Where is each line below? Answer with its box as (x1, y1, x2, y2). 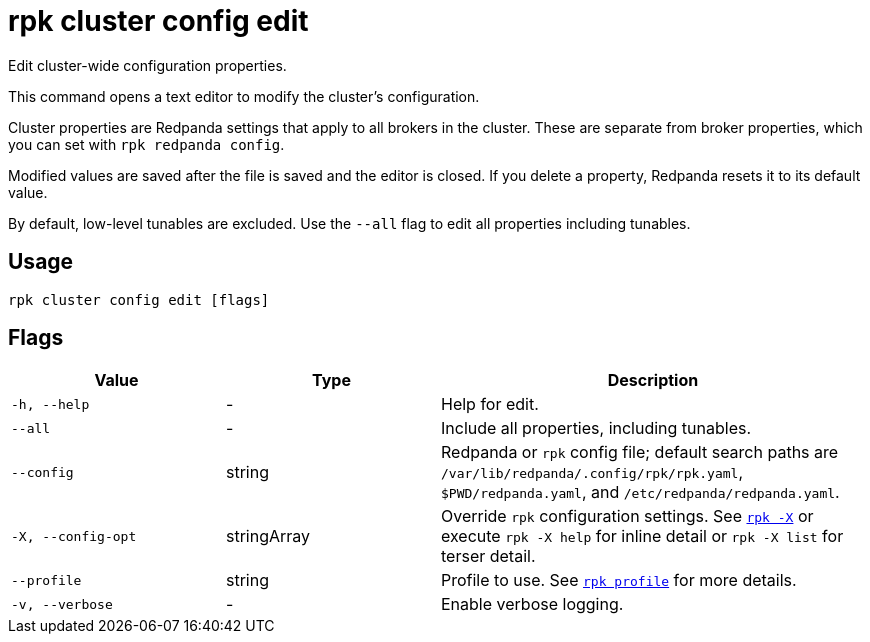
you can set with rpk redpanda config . (8, 135, 285, 153)
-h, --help (11, 396, 90, 412)
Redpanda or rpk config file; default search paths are (441, 442, 839, 463)
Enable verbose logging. (441, 594, 624, 615)
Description (607, 370, 699, 391)
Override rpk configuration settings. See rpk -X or (441, 506, 814, 527)
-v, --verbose (11, 596, 113, 612)
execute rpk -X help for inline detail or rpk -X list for (441, 526, 844, 547)
